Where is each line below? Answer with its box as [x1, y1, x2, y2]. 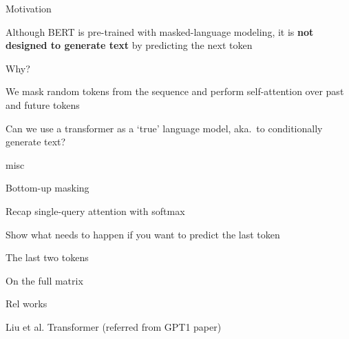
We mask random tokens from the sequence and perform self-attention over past [6, 84, 344, 99]
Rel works [6, 296, 47, 311]
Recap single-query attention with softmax [6, 203, 185, 218]
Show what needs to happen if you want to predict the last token [6, 227, 280, 241]
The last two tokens [6, 250, 89, 265]
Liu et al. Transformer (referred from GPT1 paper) [6, 319, 222, 333]
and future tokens [6, 97, 80, 112]
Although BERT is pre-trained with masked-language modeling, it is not [6, 24, 314, 39]
